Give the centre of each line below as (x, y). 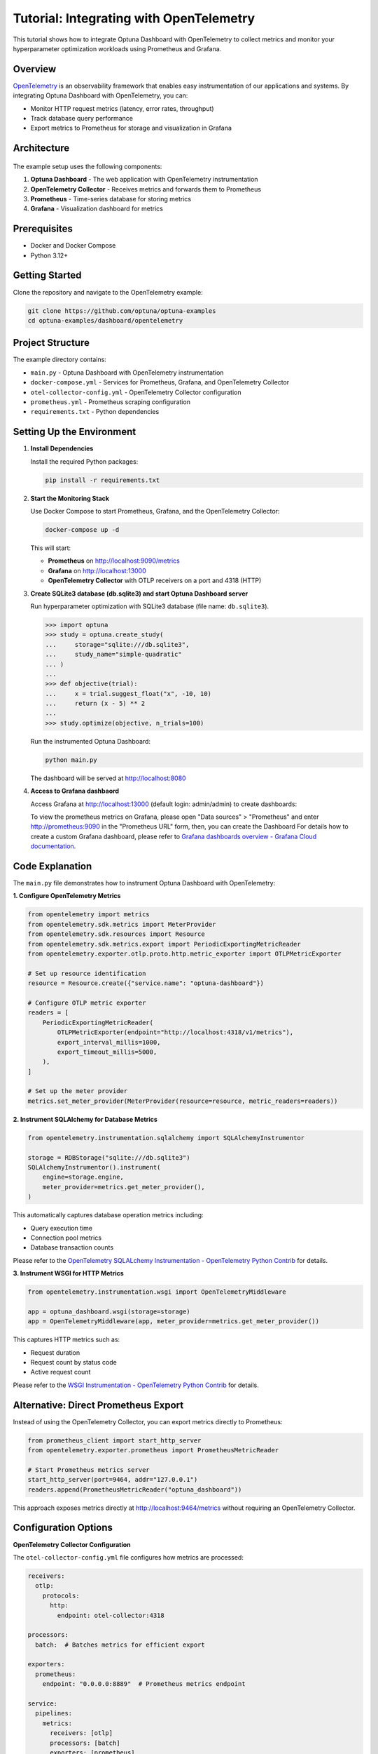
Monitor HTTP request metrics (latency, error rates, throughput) (122, 108)
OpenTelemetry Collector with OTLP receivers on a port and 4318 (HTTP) (155, 581)
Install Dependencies (62, 448)
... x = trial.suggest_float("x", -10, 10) (128, 694)
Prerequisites (43, 229)
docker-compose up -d (82, 530)
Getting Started (47, 275)
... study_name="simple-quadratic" (113, 655)
